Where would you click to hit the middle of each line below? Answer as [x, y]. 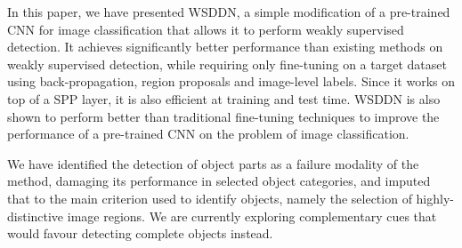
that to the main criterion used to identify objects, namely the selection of [210, 198]
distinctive [36, 216]
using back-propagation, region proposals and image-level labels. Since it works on [231, 81]
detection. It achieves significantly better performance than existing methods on [225, 47]
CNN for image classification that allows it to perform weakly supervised [206, 29]
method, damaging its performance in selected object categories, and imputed [219, 181]
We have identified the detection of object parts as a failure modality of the [213, 163]
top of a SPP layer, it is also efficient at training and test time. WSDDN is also [224, 98]
